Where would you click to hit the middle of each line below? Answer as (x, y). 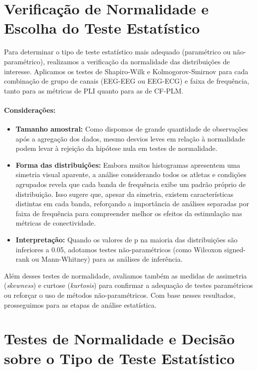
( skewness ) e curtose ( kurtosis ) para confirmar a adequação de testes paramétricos (128, 285)
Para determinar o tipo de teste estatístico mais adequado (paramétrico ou (117, 52)
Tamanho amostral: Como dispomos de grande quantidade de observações (132, 129)
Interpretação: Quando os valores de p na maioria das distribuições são (127, 240)
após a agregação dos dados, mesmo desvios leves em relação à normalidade (130, 138)
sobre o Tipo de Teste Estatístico (119, 358)
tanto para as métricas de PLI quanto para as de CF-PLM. (94, 90)
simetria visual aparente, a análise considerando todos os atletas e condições (131, 174)
